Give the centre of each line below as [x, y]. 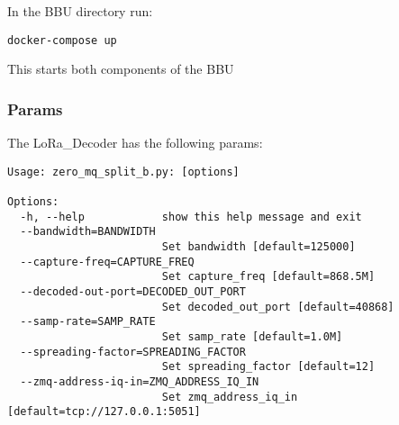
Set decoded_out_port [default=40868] [278, 307]
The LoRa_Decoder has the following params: [135, 143]
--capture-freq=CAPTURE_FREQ [107, 262]
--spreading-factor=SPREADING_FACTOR [133, 352]
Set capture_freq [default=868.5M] [268, 277]
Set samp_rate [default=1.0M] [252, 336]
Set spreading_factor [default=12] [268, 367]
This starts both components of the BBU [121, 69]
